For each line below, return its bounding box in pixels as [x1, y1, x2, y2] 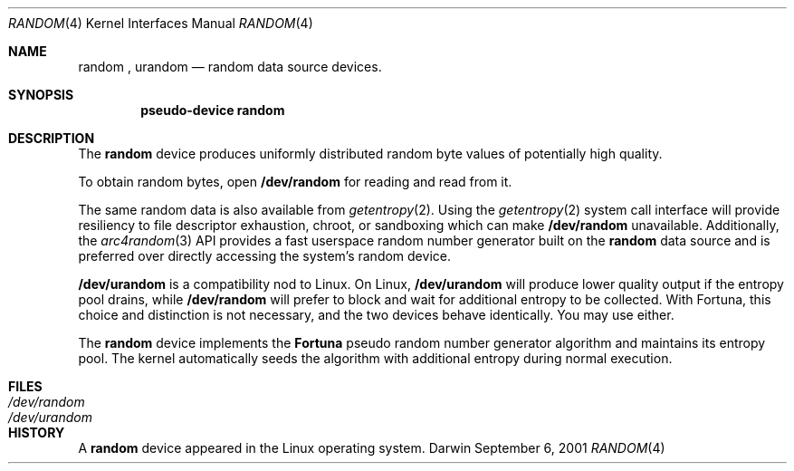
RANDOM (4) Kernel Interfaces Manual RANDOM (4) [8, 15, 313, 31]
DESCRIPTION [8, 130, 95, 146]
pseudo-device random [140, 102, 285, 118]
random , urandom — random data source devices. [78, 59, 382, 74]
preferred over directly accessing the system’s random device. [78, 248, 451, 264]
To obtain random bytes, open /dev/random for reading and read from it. [78, 174, 512, 189]
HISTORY [8, 425, 65, 440]
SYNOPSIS [8, 87, 74, 102]
